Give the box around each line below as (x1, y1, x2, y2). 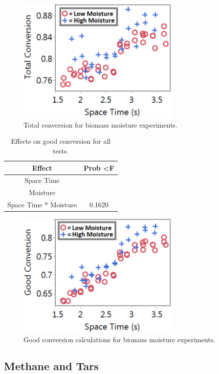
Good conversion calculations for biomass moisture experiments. (23, 334, 216, 344)
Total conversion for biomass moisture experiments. (23, 119, 177, 130)
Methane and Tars (4, 358, 99, 373)
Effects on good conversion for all (11, 136, 111, 146)
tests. (53, 145, 69, 155)
